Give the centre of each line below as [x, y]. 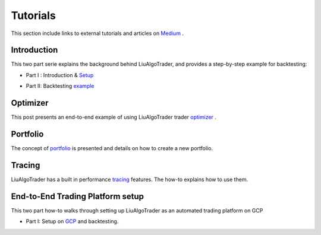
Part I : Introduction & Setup [60, 75]
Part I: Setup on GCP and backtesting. [72, 221]
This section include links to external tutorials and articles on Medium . [97, 33]
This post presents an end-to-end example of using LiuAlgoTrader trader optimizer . [114, 117]
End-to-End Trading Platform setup [78, 196]
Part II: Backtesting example [60, 86]
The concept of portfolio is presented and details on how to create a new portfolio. [112, 148]
